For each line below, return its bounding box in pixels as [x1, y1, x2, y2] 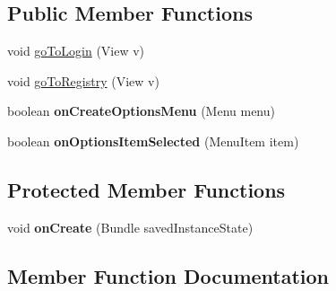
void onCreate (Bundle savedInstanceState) [7, 217, 254, 236]
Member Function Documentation [7, 261, 330, 289]
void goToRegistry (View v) [7, 71, 159, 90]
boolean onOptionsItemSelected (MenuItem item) [7, 131, 299, 150]
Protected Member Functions [7, 175, 286, 203]
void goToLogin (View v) [7, 41, 145, 60]
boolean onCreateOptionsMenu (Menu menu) [7, 101, 275, 120]
